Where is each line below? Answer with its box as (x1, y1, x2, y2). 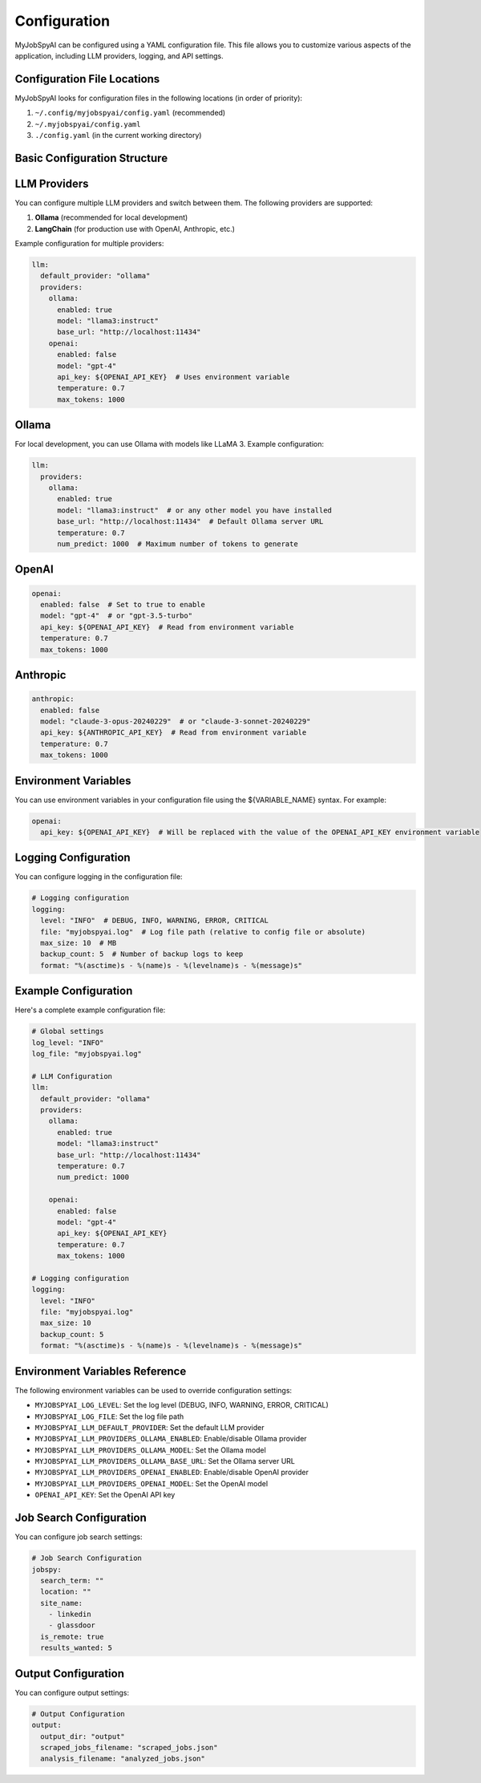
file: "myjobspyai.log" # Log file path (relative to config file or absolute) (40, 927, 366, 936)
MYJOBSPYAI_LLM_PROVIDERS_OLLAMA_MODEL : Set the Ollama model (34, 1445, 266, 1455)
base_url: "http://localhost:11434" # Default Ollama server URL (57, 517, 324, 526)
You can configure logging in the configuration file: (14, 872, 184, 881)
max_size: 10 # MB (40, 938, 117, 948)
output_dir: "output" (40, 1732, 126, 1740)
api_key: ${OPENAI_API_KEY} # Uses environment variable (57, 373, 290, 381)
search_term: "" (40, 1576, 104, 1585)
